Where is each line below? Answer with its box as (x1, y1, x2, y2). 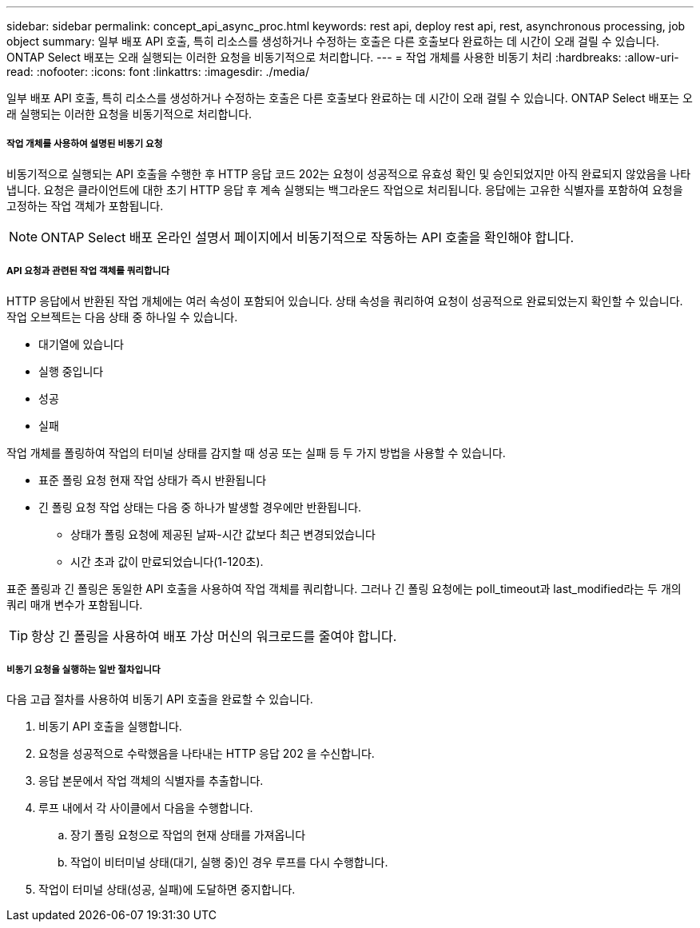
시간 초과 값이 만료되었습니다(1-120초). (70, 554, 264, 568)
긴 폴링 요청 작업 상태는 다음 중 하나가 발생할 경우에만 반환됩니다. (38, 500, 362, 514)
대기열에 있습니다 (38, 337, 124, 351)
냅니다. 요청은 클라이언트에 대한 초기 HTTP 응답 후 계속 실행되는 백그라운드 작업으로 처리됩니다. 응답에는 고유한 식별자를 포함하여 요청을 (6, 182, 683, 197)
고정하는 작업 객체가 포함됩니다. (6, 198, 164, 213)
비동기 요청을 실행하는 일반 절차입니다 (6, 663, 161, 675)
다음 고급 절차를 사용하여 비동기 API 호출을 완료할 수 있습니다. (6, 692, 313, 707)
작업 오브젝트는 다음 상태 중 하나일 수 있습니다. (6, 309, 238, 324)
